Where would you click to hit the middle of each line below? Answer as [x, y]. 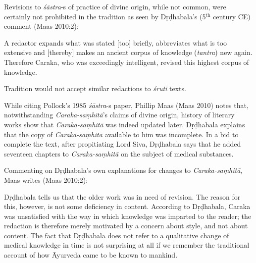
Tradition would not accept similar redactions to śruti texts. [95, 88]
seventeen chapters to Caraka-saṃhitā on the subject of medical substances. [119, 153]
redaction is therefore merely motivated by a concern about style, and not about [126, 226]
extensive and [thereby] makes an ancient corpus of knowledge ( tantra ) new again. [128, 52]
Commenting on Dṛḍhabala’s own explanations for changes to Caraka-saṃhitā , [123, 170]
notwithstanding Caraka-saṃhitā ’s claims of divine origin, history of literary [119, 115]
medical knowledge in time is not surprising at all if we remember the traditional [127, 245]
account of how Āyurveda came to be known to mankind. [91, 255]
